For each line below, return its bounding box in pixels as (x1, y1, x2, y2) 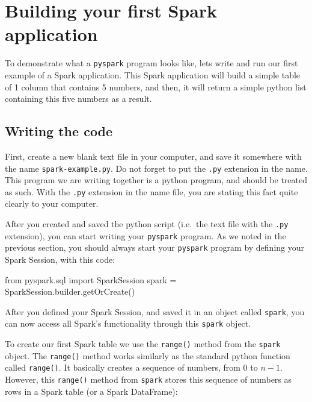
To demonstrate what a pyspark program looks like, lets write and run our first (5, 57, 298, 69)
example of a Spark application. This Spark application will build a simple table (5, 68, 301, 81)
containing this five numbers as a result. (5, 92, 152, 105)
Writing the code (5, 122, 113, 140)
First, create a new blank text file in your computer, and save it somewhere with (5, 149, 302, 162)
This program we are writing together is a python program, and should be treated (5, 174, 308, 186)
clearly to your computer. (5, 197, 99, 210)
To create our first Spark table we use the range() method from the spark (5, 338, 281, 350)
